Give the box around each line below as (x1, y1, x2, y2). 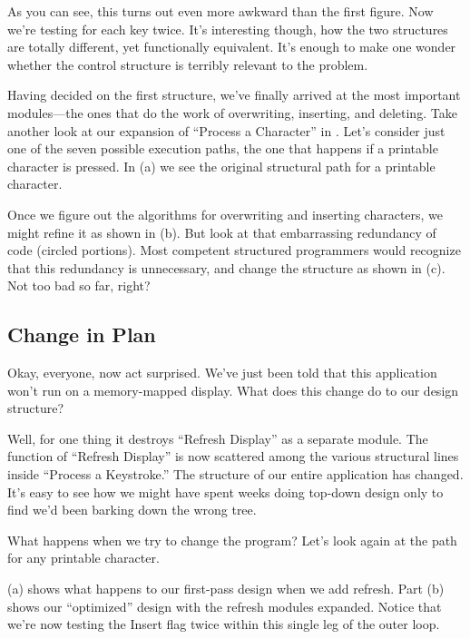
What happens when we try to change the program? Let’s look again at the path (7, 530, 457, 549)
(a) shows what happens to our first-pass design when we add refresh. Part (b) (7, 579, 445, 598)
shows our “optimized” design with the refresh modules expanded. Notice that (7, 596, 442, 615)
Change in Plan (7, 320, 156, 349)
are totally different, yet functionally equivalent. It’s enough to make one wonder (7, 37, 456, 56)
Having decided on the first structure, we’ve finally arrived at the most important (7, 85, 461, 104)
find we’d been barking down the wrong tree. (7, 500, 257, 519)
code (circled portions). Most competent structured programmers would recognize (7, 241, 461, 260)
